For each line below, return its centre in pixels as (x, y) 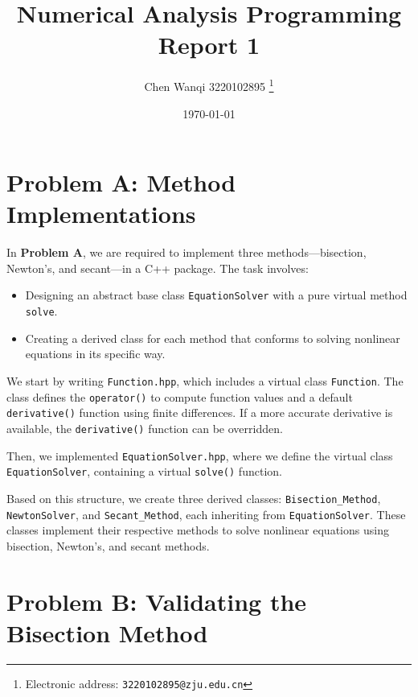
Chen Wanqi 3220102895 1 (209, 85)
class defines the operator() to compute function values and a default (180, 396)
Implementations (101, 214)
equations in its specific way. (95, 354)
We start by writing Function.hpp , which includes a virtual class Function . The (205, 380)
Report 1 (209, 45)
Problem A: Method (121, 182)
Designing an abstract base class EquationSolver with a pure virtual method (216, 295)
